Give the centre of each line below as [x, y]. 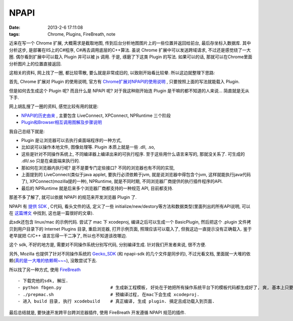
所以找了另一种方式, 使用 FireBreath [45, 270]
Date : [15, 27]
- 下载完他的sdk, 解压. [43, 281]
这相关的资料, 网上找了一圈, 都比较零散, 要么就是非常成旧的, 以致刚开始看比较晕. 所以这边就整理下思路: [112, 72]
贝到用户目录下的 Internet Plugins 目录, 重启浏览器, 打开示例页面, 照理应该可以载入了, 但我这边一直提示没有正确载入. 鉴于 [131, 229]
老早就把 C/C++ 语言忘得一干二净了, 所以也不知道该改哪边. [68, 236]
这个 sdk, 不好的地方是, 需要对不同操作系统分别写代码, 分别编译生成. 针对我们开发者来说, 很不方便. [108, 245]
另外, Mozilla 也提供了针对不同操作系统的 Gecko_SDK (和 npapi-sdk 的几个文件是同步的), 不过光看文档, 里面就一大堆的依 [130, 253]
